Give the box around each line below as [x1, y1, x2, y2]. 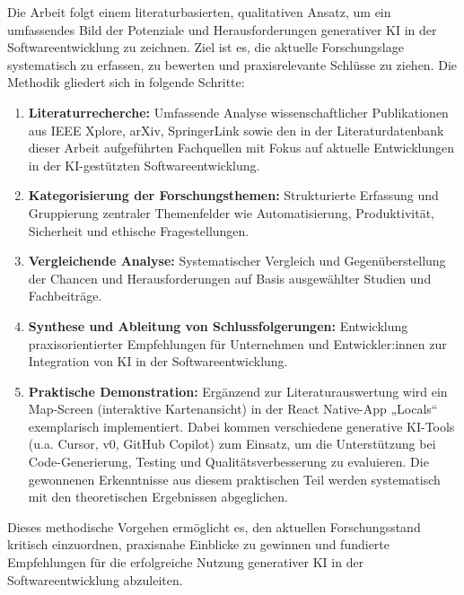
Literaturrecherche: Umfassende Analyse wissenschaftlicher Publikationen [28, 102, 449, 121]
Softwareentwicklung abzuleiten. [7, 570, 183, 589]
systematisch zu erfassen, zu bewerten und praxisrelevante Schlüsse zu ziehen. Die [7, 55, 458, 74]
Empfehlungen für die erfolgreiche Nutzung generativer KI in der [7, 553, 364, 572]
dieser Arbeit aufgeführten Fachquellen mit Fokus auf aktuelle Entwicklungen [28, 138, 454, 157]
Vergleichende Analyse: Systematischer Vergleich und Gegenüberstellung [28, 251, 446, 270]
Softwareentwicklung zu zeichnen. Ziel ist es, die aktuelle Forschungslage [7, 38, 404, 57]
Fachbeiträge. [28, 286, 102, 305]
